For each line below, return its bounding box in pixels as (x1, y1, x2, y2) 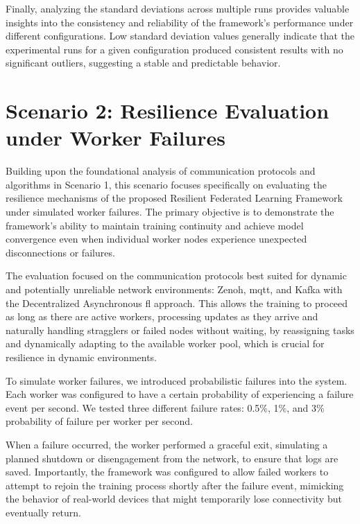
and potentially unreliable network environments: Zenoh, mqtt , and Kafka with (6, 282, 343, 297)
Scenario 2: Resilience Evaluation (6, 96, 329, 125)
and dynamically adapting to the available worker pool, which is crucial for (6, 336, 325, 351)
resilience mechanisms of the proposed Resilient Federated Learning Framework (6, 191, 343, 205)
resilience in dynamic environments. (6, 350, 157, 364)
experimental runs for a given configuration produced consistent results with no (6, 42, 343, 56)
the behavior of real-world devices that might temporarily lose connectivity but (6, 491, 342, 506)
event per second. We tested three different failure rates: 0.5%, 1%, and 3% (6, 400, 325, 414)
